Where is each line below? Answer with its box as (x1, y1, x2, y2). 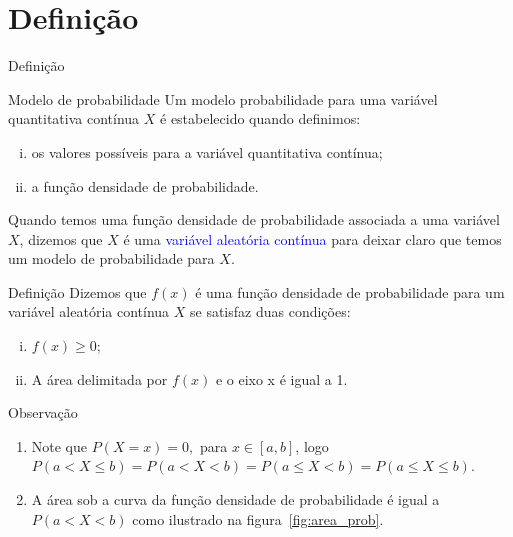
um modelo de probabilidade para (8, 248, 215, 269)
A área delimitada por (31, 368, 168, 389)
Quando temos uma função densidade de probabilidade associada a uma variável (8, 209, 500, 230)
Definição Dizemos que (8, 281, 147, 302)
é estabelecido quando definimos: (160, 108, 361, 129)
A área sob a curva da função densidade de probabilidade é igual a (31, 489, 440, 510)
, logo (295, 435, 329, 456)
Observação (8, 402, 78, 423)
